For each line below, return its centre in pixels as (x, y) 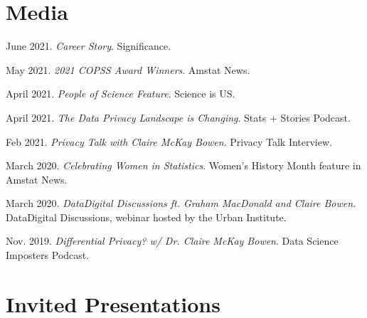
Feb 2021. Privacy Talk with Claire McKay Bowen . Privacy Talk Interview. (169, 141)
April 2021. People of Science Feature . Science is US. (121, 94)
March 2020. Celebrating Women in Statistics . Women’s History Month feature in (183, 165)
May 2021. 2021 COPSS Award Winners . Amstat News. (128, 69)
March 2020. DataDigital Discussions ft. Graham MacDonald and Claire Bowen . (181, 203)
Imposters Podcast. (48, 255)
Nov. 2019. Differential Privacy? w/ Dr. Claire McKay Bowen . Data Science (172, 241)
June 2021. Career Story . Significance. (89, 46)
